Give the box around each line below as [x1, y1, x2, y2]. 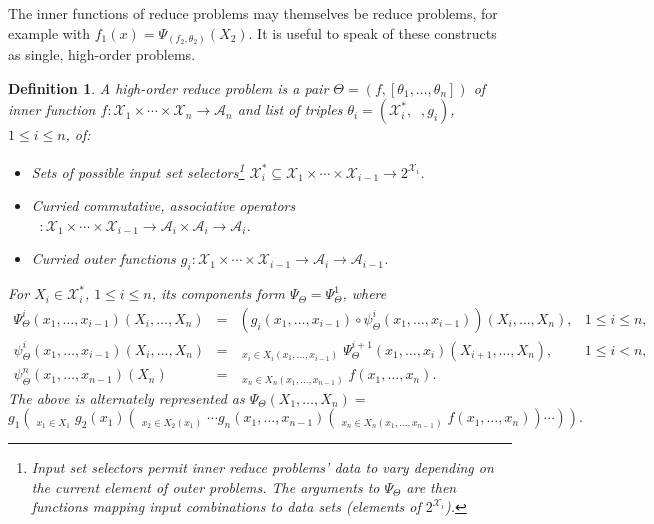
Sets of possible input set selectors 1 [31, 158, 245, 182]
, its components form [151, 283, 286, 304]
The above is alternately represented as [8, 387, 245, 408]
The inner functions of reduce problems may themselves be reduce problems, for [8, 3, 498, 23]
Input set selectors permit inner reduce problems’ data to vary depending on [31, 457, 494, 478]
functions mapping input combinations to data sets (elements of [31, 496, 421, 517]
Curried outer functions [31, 248, 176, 269]
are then [406, 476, 457, 497]
